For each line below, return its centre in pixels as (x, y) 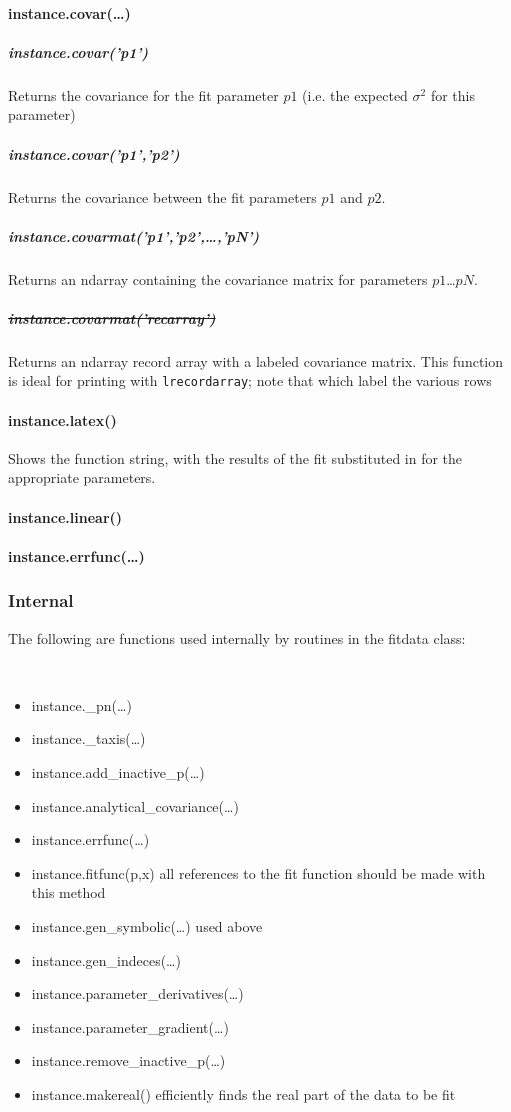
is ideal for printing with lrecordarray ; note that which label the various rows (250, 380)
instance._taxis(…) (88, 738)
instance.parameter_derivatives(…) (137, 993)
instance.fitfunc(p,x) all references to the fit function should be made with (258, 872)
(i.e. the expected (355, 94)
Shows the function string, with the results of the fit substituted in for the (235, 457)
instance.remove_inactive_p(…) (128, 1060)
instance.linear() (65, 516)
